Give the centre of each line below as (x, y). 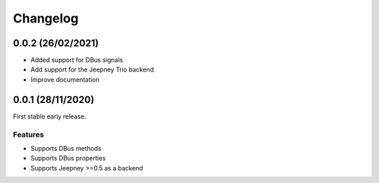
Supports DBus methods (66, 148)
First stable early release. (50, 116)
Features (28, 135)
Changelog (46, 18)
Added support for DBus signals (77, 60)
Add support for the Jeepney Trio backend (92, 69)
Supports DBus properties (68, 158)
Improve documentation (65, 79)
